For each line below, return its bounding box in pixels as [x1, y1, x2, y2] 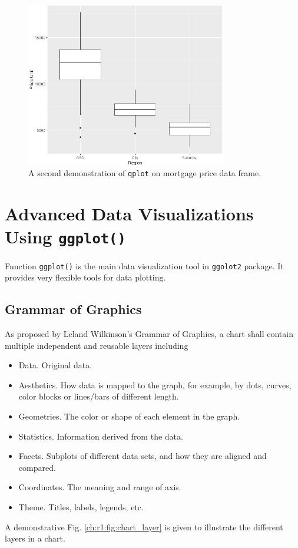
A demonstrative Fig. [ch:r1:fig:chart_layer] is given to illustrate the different [5, 520, 283, 533]
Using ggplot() [5, 225, 126, 249]
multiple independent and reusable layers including [5, 339, 188, 351]
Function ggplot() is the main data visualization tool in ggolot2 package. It [5, 259, 284, 272]
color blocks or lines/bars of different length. [18, 390, 179, 402]
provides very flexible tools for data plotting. [5, 271, 166, 283]
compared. [18, 461, 56, 473]
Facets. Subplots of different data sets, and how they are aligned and [18, 450, 267, 462]
